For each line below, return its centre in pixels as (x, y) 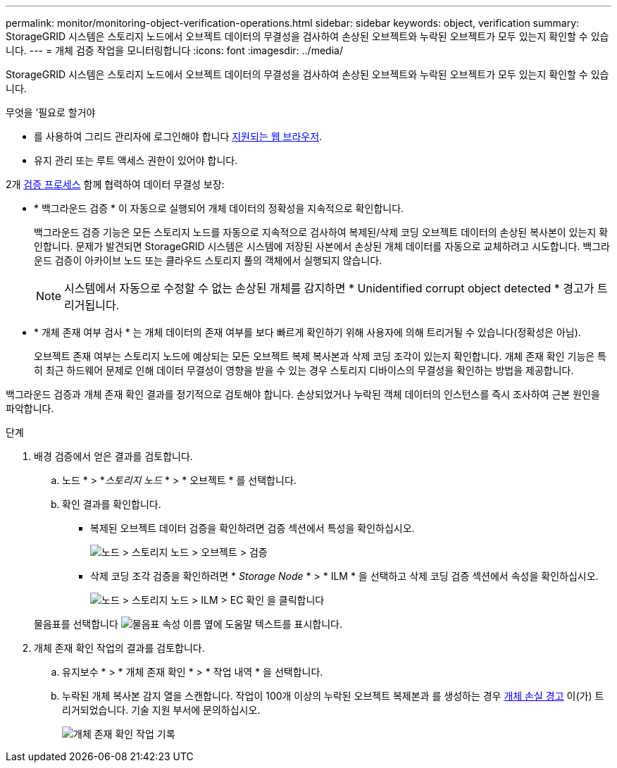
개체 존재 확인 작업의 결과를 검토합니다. (119, 648)
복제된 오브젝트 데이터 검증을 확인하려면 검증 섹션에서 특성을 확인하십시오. (253, 528)
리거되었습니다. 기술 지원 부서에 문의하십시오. (161, 710)
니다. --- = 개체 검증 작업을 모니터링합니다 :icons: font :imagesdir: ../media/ (174, 50)
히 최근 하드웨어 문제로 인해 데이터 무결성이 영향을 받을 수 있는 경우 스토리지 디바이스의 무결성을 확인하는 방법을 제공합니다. (304, 370)
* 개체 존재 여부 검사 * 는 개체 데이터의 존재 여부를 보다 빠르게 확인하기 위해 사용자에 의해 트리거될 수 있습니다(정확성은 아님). (307, 332)
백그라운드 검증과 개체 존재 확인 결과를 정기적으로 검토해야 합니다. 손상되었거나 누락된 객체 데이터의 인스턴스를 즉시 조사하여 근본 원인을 (303, 394)
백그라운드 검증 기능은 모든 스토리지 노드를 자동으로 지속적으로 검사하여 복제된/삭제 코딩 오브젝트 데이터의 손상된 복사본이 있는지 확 (321, 232)
